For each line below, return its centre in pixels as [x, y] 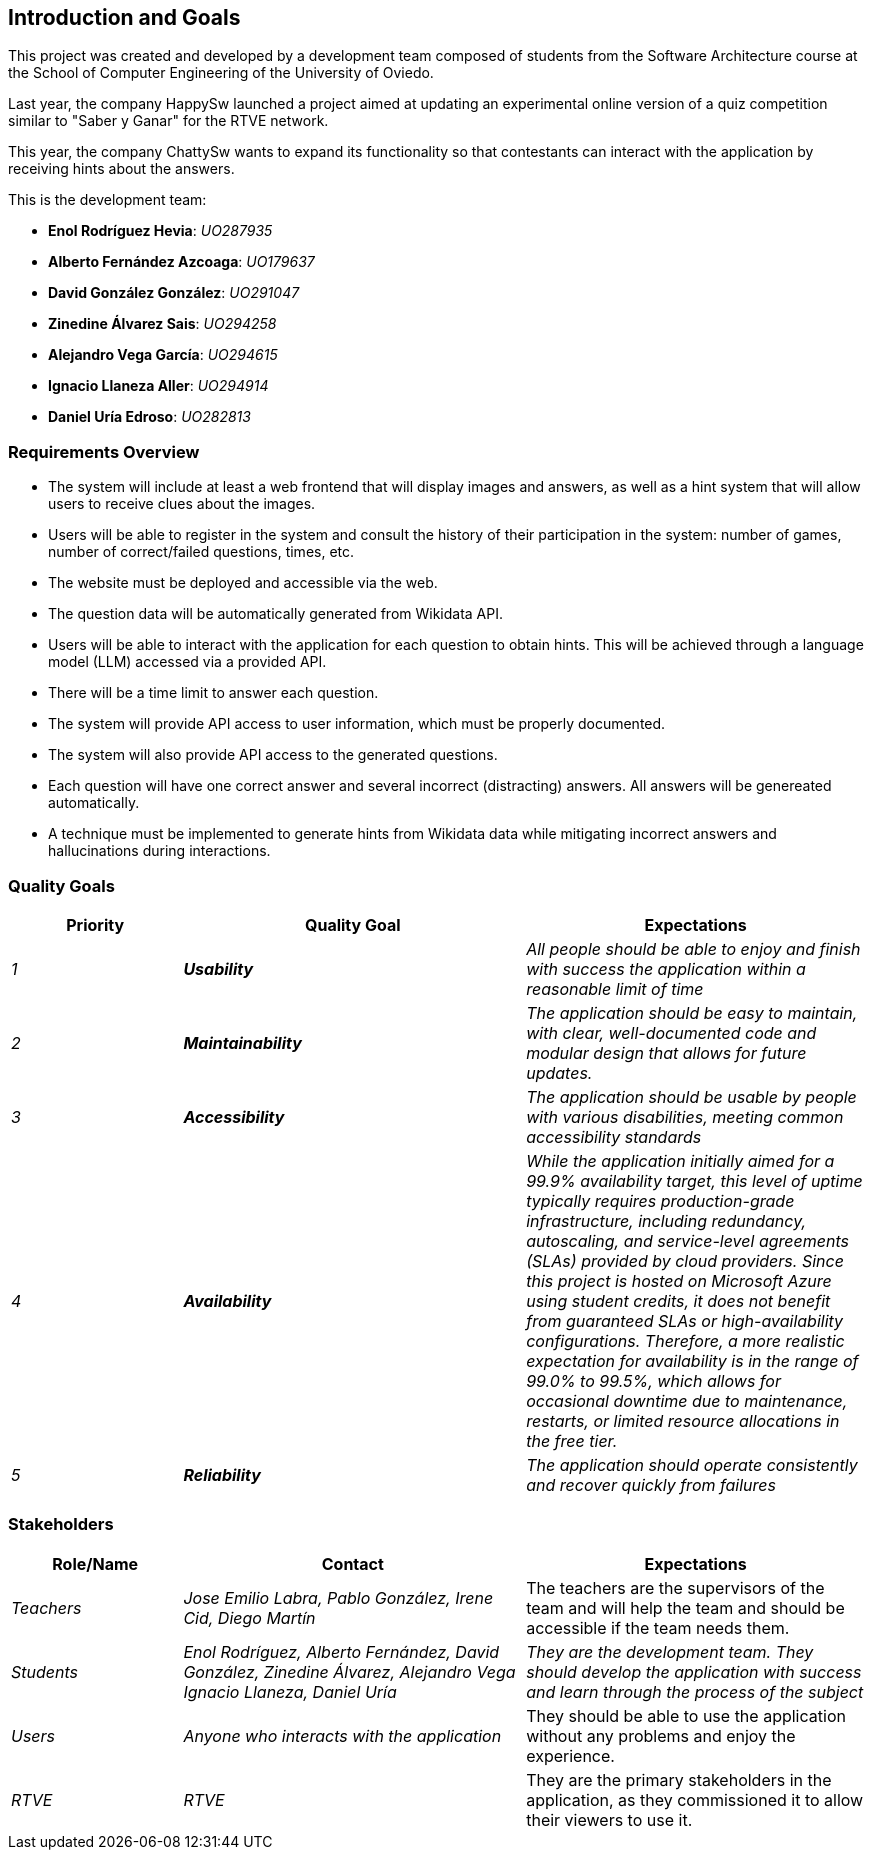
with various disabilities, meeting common [685, 1116]
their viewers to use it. [609, 1819]
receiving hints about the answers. [121, 169]
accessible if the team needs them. [658, 1627]
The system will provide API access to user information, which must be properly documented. [357, 724]
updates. [559, 1072]
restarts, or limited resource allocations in [683, 1420]
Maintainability [242, 1042]
